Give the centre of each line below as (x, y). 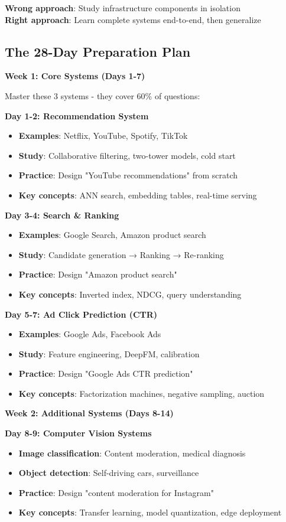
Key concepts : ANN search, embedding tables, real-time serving (138, 195)
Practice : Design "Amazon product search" (98, 274)
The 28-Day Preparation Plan (98, 51)
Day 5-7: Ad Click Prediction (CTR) (81, 314)
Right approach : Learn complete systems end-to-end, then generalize (133, 19)
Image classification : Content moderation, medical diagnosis (132, 453)
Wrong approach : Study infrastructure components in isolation (123, 8)
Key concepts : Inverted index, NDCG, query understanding (130, 294)
